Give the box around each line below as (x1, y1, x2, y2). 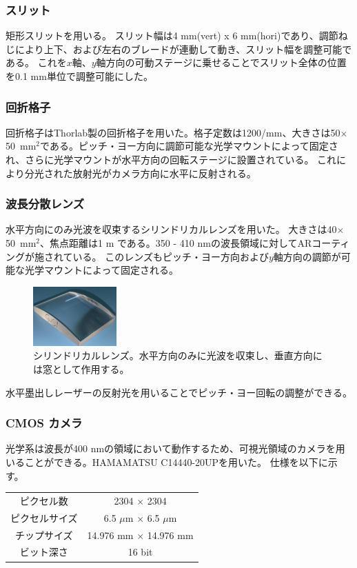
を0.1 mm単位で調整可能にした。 (6, 69, 153, 83)
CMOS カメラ (6, 414, 83, 432)
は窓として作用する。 (33, 361, 130, 376)
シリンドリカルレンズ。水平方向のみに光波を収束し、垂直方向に (33, 348, 323, 363)
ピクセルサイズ (10, 510, 78, 525)
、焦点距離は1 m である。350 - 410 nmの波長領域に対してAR (40, 236, 312, 250)
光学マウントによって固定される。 (24, 263, 178, 277)
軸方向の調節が (273, 249, 341, 263)
